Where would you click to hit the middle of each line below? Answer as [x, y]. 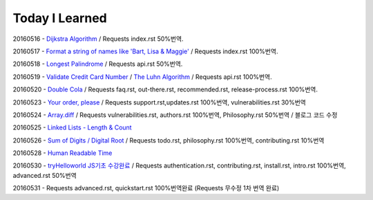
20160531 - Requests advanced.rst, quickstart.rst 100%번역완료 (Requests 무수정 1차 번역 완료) [146, 188]
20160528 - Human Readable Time [63, 153]
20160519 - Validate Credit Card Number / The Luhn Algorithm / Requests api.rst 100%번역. [142, 77]
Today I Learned [60, 18]
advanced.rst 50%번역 [45, 175]
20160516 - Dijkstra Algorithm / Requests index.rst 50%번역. [98, 39]
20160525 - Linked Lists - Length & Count [72, 127]
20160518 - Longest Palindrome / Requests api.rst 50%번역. [98, 64]
